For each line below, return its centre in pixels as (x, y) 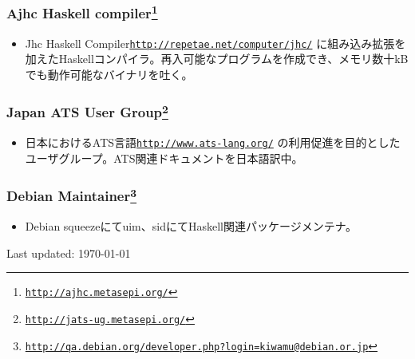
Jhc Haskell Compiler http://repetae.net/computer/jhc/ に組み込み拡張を (215, 43)
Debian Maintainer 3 (72, 195)
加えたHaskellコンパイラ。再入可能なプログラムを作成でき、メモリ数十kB (217, 59)
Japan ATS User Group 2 (87, 111)
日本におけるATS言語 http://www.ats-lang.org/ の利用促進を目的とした (213, 142)
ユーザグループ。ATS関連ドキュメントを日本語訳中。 (164, 158)
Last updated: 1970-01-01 (69, 252)
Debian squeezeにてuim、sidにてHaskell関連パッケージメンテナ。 (191, 226)
